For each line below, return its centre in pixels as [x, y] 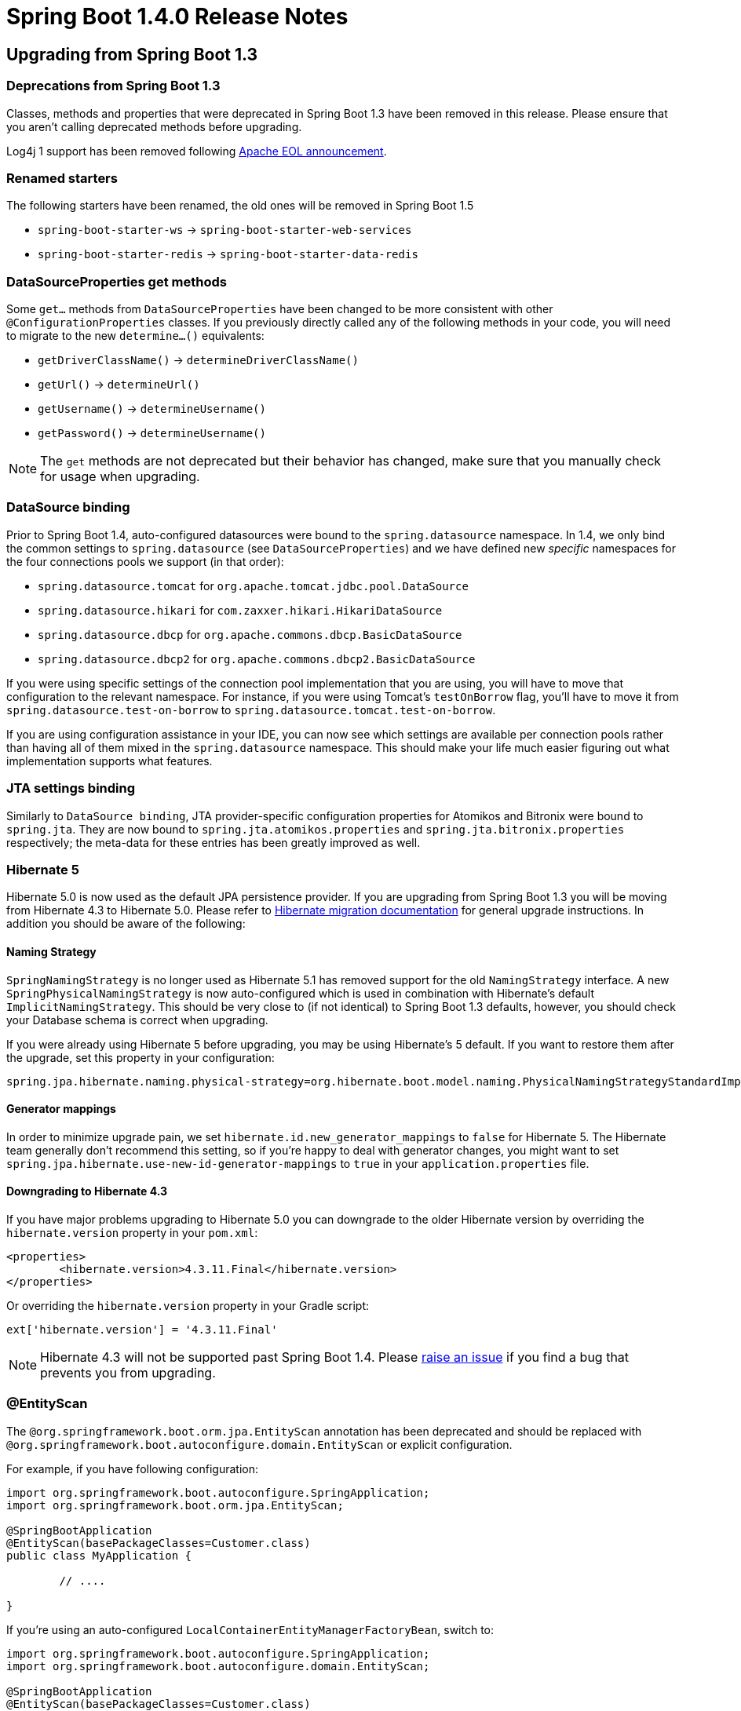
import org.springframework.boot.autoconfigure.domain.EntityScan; [218, 1666]
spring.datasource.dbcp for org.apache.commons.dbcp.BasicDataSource [250, 634]
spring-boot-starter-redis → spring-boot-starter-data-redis [228, 254]
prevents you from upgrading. [128, 1372]
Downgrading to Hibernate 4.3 [87, 1191]
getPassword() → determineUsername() [152, 433]
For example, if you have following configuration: [133, 1468]
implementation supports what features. [110, 761]
